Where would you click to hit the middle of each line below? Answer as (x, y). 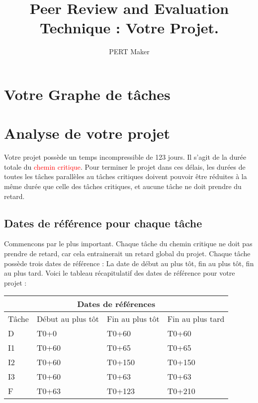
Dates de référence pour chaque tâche (103, 223)
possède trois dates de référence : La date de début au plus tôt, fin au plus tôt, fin (129, 263)
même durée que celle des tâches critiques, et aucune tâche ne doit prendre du (123, 186)
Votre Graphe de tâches (87, 94)
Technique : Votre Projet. (129, 28)
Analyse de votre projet (87, 133)
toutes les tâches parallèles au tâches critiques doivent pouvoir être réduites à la (126, 176)
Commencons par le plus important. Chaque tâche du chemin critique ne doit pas (128, 244)
